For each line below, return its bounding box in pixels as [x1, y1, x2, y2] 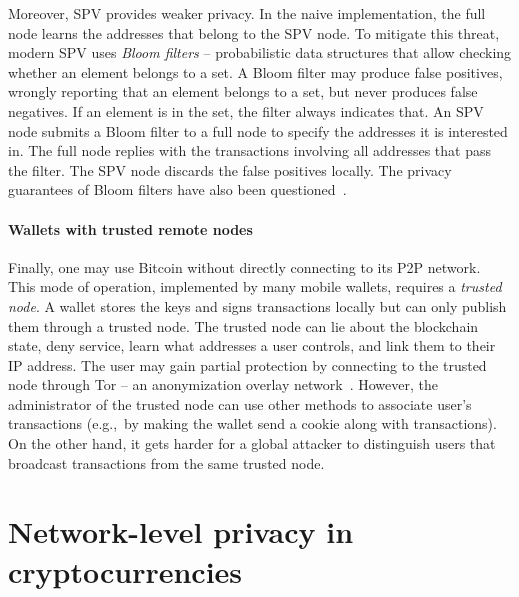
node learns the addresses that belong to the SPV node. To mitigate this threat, [8, 22, 500, 43]
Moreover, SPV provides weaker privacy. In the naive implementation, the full [8, 3, 486, 23]
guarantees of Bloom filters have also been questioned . [8, 179, 347, 200]
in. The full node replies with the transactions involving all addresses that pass [8, 140, 491, 161]
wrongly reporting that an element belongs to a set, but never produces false [8, 81, 478, 102]
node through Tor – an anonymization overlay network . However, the [8, 374, 438, 395]
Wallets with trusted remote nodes [8, 218, 253, 239]
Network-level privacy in [8, 511, 354, 552]
